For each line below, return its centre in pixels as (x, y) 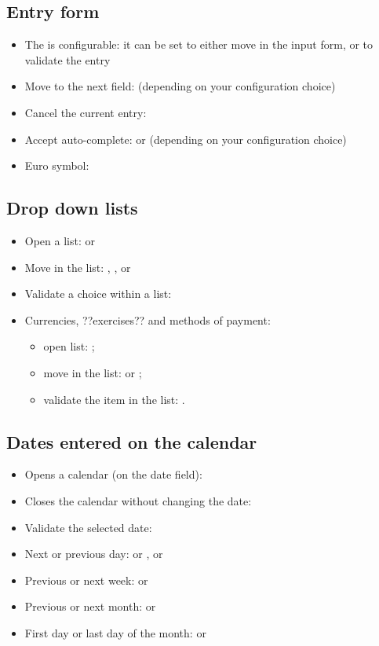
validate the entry (67, 59)
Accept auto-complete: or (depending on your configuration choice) (186, 139)
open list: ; (69, 346)
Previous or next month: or (90, 606)
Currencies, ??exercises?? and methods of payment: (148, 319)
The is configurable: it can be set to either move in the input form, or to (199, 44)
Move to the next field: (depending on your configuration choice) (180, 86)
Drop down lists (72, 208)
